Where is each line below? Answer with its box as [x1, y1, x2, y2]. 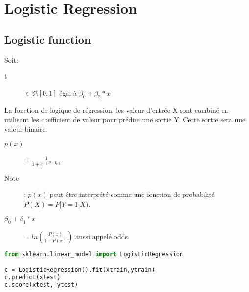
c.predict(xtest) [4, 273, 61, 281]
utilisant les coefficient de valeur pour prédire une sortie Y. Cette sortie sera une [4, 114, 246, 124]
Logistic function [4, 31, 91, 47]
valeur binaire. [4, 123, 47, 134]
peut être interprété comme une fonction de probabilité [49, 189, 215, 199]
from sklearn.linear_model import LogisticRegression [4, 251, 183, 258]
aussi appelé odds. [75, 231, 130, 242]
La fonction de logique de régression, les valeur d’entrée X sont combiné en [4, 104, 228, 115]
